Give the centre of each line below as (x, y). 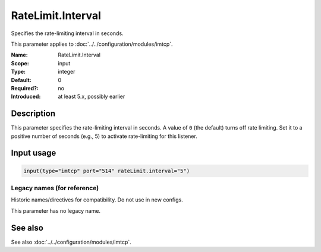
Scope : (20, 63)
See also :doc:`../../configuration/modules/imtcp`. (71, 242)
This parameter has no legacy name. (56, 210)
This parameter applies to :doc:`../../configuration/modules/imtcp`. (92, 44)
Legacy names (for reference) (55, 188)
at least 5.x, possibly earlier (92, 97)
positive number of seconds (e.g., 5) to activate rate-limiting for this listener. (104, 136)
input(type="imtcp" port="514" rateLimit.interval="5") (107, 171)
